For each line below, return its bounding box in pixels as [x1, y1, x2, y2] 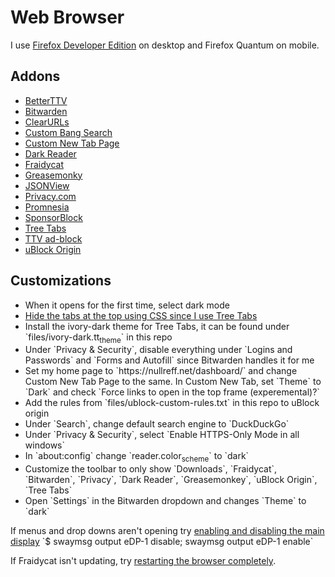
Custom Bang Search [24, 126, 113, 138]
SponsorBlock [24, 211, 83, 223]
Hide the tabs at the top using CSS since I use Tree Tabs [24, 309, 258, 321]
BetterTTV [24, 94, 68, 106]
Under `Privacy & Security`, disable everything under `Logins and [24, 344, 293, 356]
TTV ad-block [24, 232, 83, 245]
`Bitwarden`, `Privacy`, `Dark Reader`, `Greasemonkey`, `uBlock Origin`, [24, 474, 318, 486]
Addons [10, 68, 61, 85]
